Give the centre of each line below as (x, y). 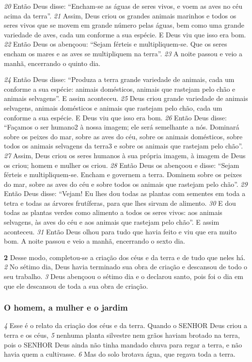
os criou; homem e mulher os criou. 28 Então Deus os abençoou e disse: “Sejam (122, 165)
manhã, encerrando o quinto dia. (52, 63)
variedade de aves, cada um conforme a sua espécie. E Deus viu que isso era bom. (125, 34)
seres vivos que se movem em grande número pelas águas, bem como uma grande (124, 25)
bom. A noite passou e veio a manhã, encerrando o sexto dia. (95, 241)
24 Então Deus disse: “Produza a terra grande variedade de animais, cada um (119, 79)
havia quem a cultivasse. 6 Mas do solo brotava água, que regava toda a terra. (120, 354)
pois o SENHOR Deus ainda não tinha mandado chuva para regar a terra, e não (123, 344)
